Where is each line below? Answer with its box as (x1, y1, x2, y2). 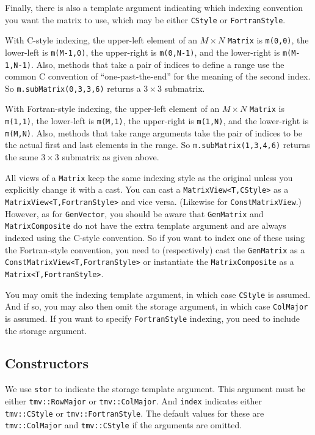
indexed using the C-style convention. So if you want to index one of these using (5, 231, 305, 244)
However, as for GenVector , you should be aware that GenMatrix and (5, 207, 264, 220)
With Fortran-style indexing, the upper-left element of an (5, 102, 220, 115)
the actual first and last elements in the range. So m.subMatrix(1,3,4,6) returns (5, 138, 310, 151)
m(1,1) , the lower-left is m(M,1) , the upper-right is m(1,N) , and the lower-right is (5, 114, 309, 127)
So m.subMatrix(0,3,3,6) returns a (5, 81, 141, 94)
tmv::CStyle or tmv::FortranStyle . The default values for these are (5, 406, 264, 419)
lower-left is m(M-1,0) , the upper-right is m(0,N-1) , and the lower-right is (5, 45, 280, 58)
